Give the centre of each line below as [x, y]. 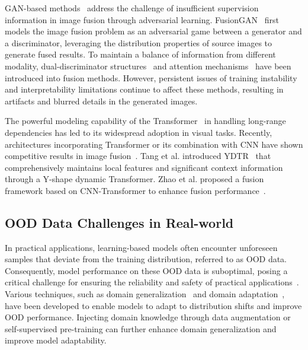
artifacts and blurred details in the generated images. [101, 101]
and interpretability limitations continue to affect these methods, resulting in [144, 89]
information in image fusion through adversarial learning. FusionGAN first [142, 19]
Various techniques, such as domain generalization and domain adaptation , [145, 294]
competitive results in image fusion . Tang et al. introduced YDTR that [138, 156]
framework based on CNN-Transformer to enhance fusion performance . [135, 190]
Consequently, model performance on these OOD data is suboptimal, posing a [146, 270]
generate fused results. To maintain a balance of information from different [140, 54]
